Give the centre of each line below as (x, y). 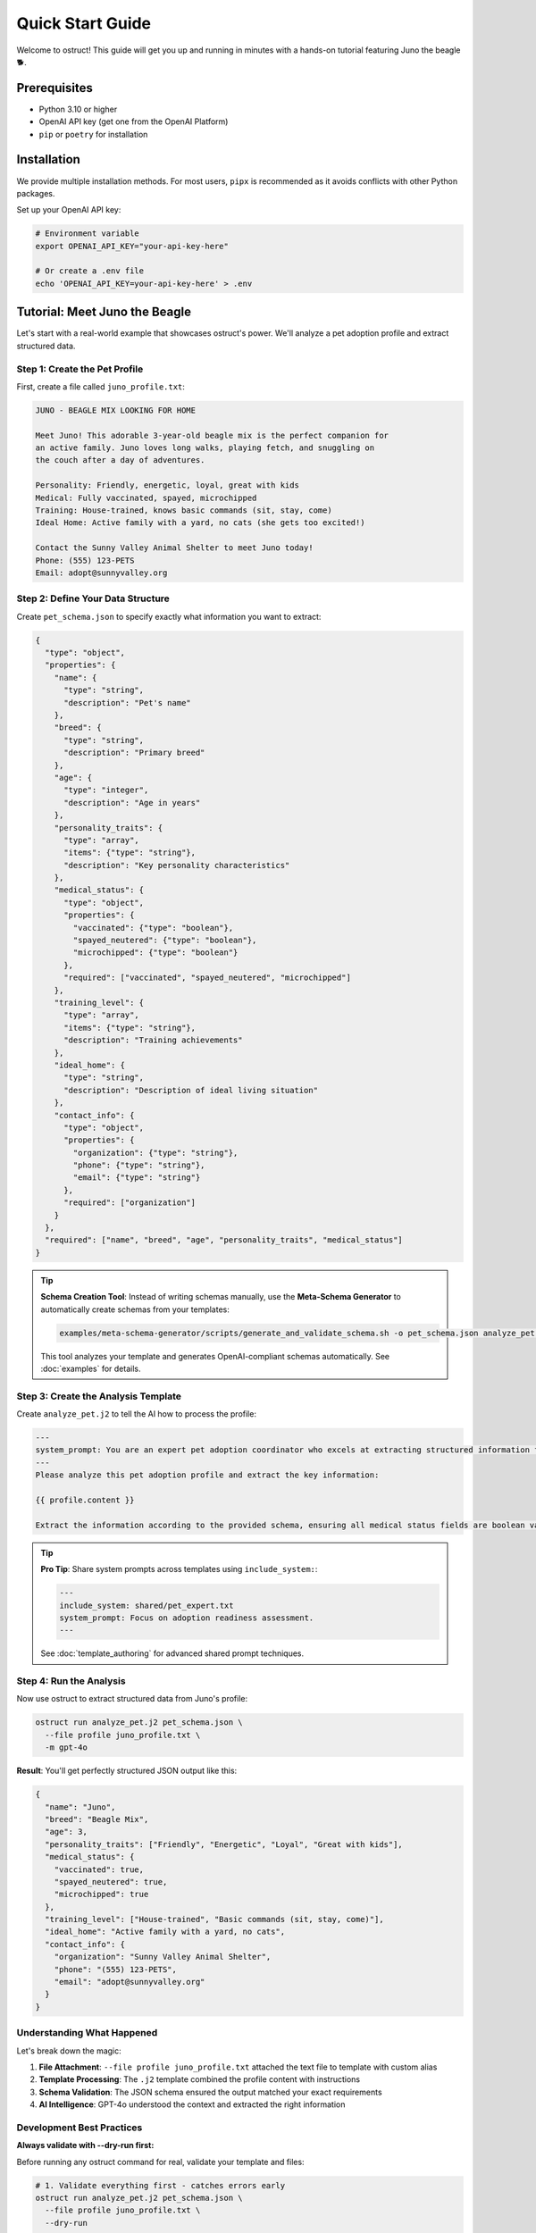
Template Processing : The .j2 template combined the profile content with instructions (200, 2079)
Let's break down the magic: (69, 2051)
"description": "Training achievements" (153, 1040)
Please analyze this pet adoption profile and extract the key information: (207, 1475)
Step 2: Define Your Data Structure (93, 598)
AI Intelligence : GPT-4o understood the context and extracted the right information (192, 2104)
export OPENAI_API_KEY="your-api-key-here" (132, 246)
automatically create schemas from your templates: (135, 1309)
